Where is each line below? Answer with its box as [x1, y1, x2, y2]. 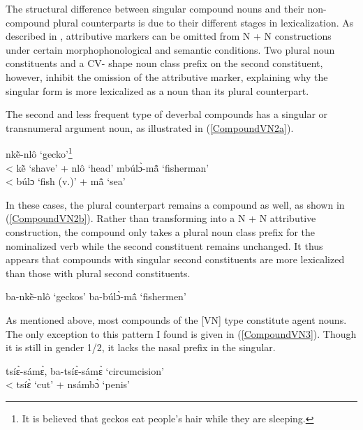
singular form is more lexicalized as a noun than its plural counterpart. [6, 83, 309, 98]
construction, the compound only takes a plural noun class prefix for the [6, 224, 316, 239]
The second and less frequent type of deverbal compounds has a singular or [6, 107, 328, 121]
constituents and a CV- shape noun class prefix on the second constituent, [6, 56, 323, 71]
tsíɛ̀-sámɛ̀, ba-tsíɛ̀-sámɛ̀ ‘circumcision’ [6, 363, 164, 378]
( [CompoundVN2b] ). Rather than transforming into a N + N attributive [6, 211, 316, 225]
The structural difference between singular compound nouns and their [6, 1, 304, 15]
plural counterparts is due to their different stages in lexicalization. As [53, 15, 354, 29]
